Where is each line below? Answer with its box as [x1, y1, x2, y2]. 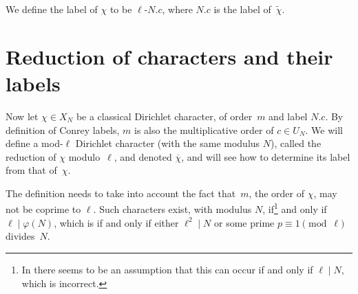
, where [162, 2, 193, 16]
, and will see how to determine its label [181, 149, 350, 163]
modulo [68, 149, 101, 163]
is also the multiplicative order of [134, 122, 274, 137]
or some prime [214, 215, 275, 229]
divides [6, 229, 35, 243]
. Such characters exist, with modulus [93, 202, 252, 216]
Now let [6, 109, 39, 123]
